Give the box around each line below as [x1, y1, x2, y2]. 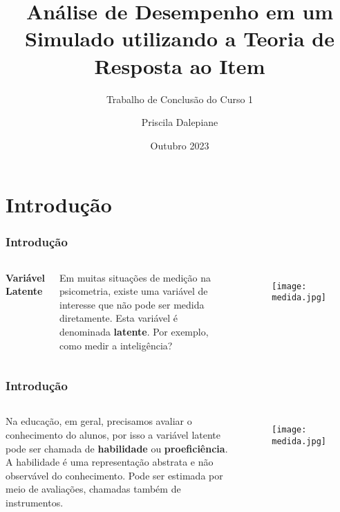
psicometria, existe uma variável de [59, 284, 208, 298]
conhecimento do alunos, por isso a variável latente [6, 428, 221, 442]
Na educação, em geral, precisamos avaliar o [6, 414, 192, 428]
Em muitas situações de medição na [59, 270, 211, 284]
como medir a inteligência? [59, 338, 173, 352]
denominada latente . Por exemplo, [59, 324, 209, 339]
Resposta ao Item [94, 51, 265, 80]
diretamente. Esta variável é [59, 311, 178, 325]
